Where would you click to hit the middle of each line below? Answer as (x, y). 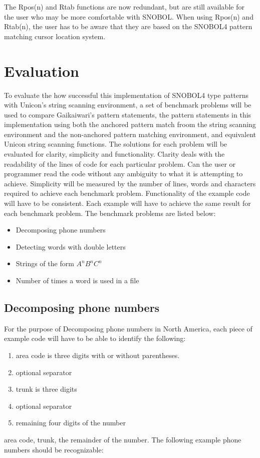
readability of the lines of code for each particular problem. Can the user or (120, 163)
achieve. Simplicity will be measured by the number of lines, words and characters (130, 183)
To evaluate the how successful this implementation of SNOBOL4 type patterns (126, 95)
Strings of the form (45, 263)
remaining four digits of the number (71, 423)
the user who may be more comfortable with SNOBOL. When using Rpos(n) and (129, 16)
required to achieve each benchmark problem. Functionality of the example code (127, 193)
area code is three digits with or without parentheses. (98, 355)
